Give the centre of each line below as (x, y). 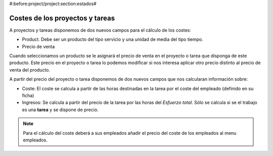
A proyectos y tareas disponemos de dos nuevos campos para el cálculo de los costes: (100, 30)
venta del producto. (30, 70)
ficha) (28, 95)
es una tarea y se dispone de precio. (60, 110)
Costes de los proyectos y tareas (62, 18)
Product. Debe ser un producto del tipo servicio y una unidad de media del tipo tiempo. (112, 39)
